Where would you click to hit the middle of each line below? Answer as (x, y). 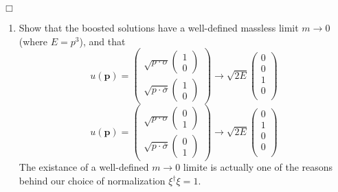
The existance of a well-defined (84, 167)
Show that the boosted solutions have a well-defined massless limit (159, 27)
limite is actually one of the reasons (258, 167)
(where (33, 41)
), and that (102, 41)
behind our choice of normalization (92, 181)
